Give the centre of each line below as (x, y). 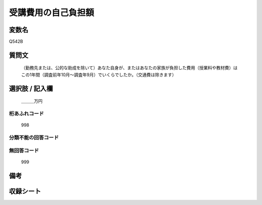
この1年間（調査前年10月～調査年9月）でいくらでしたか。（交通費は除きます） (99, 75)
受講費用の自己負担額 (52, 13)
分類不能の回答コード (34, 137)
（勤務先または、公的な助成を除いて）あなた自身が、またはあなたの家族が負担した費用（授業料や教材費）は (129, 68)
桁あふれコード (26, 114)
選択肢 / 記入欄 (31, 88)
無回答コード (24, 150)
